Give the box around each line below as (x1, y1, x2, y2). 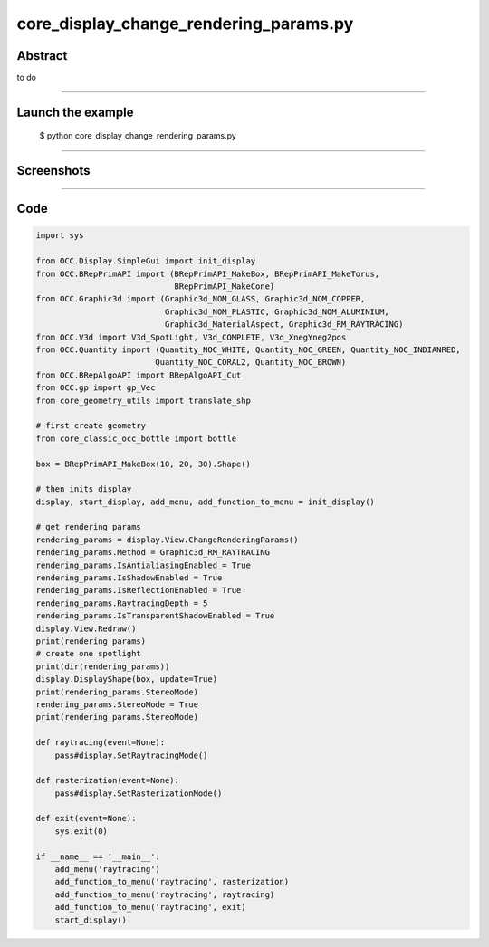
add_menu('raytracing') (54, 865, 160, 875)
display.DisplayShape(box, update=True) (35, 674, 217, 684)
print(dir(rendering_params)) (35, 661, 170, 672)
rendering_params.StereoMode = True (35, 699, 199, 710)
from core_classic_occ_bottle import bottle (35, 433, 237, 444)
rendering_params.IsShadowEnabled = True (35, 573, 223, 583)
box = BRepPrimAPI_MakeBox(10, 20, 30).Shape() (35, 458, 251, 469)
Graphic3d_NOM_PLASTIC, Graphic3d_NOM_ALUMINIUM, (164, 306, 389, 317)
